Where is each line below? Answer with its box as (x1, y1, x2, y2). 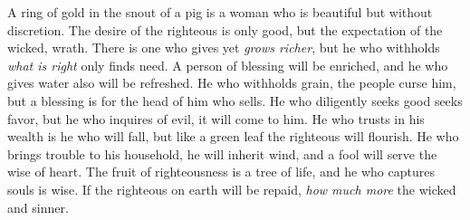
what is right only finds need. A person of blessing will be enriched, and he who (7, 55, 448, 74)
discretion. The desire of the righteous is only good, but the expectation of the (7, 20, 443, 39)
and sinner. (7, 197, 69, 216)
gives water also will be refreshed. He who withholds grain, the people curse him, (7, 73, 456, 92)
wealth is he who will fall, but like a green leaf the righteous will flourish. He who (7, 127, 459, 146)
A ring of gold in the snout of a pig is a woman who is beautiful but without (7, 3, 433, 21)
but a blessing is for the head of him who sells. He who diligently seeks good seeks (7, 91, 463, 110)
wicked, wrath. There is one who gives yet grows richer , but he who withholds (7, 38, 440, 57)
